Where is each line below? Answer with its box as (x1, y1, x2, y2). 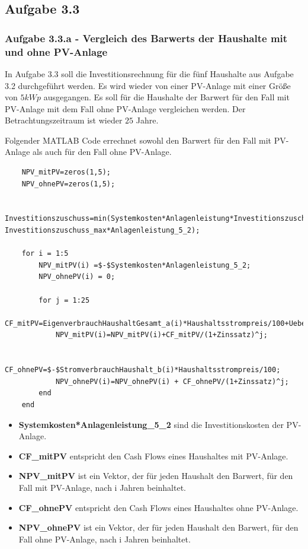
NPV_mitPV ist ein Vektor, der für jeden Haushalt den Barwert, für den (18, 469, 293, 482)
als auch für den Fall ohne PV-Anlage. (33, 145, 172, 158)
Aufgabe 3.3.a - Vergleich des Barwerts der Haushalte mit (5, 30, 288, 45)
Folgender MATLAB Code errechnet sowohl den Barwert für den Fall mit (5, 134, 272, 146)
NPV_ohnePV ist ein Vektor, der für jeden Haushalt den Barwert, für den (18, 521, 299, 534)
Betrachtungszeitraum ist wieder (5, 114, 123, 126)
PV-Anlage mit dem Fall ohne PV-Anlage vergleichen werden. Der (5, 102, 246, 115)
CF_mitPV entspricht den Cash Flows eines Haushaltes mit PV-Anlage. (18, 449, 288, 462)
